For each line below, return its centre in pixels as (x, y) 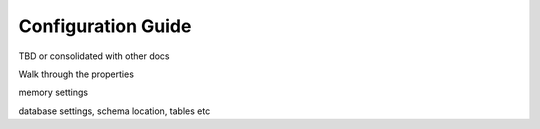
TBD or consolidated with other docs (94, 56)
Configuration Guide (105, 26)
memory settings (53, 92)
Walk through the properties (76, 74)
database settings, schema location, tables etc (114, 111)
